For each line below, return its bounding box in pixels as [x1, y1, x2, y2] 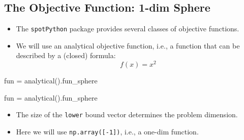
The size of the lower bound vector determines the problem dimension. [16, 109, 238, 120]
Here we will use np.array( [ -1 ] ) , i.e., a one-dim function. [16, 126, 199, 136]
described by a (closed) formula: [16, 50, 116, 61]
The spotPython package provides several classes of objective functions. [16, 23, 239, 34]
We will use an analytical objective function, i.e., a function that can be [16, 40, 240, 51]
